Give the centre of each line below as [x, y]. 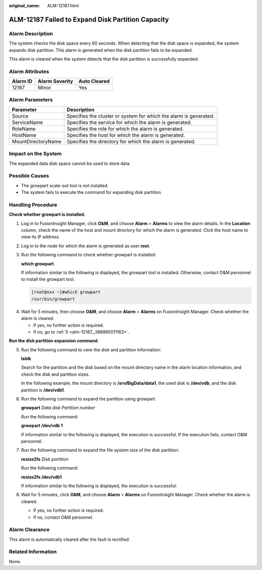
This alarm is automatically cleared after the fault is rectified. [70, 539]
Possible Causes [29, 176]
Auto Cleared [94, 81]
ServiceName [27, 122]
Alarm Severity [55, 81]
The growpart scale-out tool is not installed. [65, 185]
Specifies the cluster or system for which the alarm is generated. [141, 116]
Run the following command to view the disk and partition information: [91, 349]
